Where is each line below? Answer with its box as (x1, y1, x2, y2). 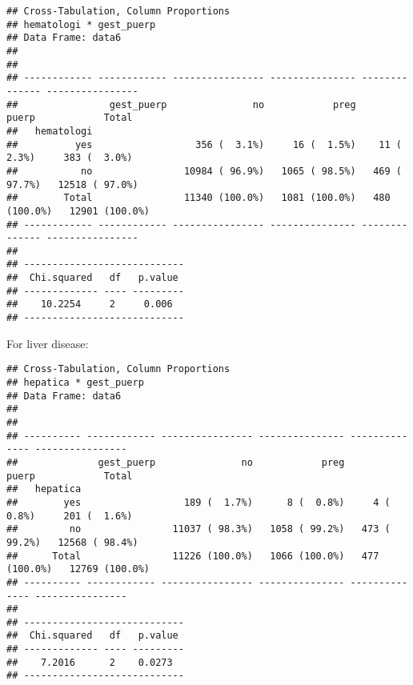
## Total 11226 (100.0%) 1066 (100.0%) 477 (6, 550, 379, 562)
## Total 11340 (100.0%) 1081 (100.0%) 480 (6, 192, 391, 204)
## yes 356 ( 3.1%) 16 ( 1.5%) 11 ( (6, 138, 402, 150)
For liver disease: (6, 334, 89, 351)
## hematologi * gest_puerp (6, 18, 156, 30)
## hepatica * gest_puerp (6, 377, 144, 388)
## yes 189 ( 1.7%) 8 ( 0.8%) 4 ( (6, 496, 391, 508)
